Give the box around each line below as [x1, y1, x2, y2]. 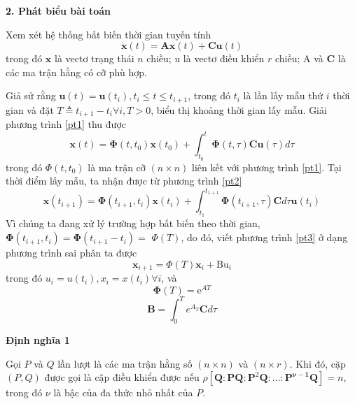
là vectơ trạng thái [54, 51, 134, 66]
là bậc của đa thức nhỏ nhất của [53, 385, 193, 400]
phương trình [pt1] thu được [6, 117, 126, 131]
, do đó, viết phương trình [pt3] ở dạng [181, 230, 348, 245]
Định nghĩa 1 [6, 333, 70, 347]
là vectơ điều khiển [183, 51, 265, 66]
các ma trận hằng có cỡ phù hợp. [6, 64, 147, 79]
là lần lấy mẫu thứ [243, 88, 323, 103]
